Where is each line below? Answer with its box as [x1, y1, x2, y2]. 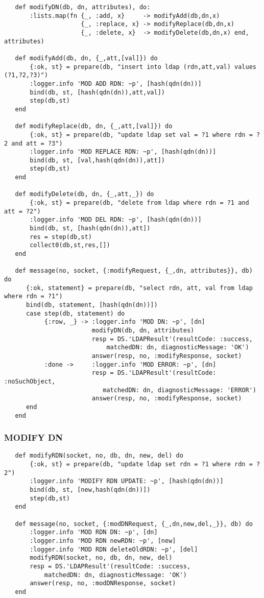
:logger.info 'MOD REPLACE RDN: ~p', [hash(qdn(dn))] [30, 148, 217, 156]
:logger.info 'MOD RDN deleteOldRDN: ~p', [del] [30, 545, 198, 553]
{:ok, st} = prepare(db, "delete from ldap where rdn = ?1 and [30, 199, 249, 207]
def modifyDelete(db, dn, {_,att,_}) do [15, 190, 154, 198]
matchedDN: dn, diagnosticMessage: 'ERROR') [103, 386, 256, 394]
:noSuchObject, [4, 377, 56, 385]
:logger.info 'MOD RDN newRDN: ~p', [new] [30, 537, 176, 544]
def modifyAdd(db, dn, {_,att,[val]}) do [15, 54, 158, 62]
